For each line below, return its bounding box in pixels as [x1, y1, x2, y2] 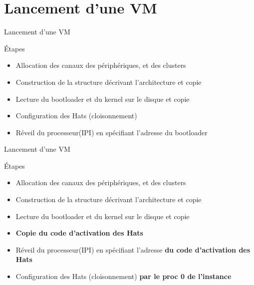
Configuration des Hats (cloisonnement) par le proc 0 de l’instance [15, 271, 232, 282]
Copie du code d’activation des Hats [15, 228, 143, 238]
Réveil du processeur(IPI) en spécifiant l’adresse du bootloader [15, 127, 208, 137]
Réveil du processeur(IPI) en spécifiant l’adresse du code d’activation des [15, 244, 251, 255]
